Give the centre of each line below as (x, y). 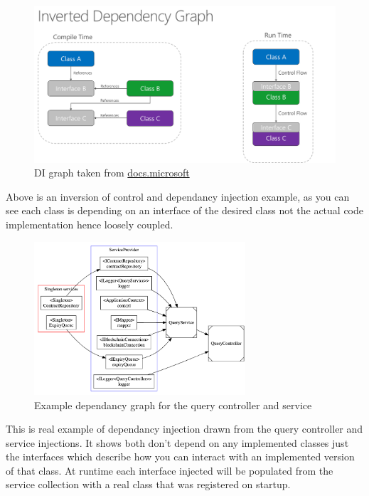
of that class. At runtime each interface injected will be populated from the (170, 470)
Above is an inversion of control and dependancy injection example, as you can (178, 196)
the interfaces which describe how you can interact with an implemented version (180, 457)
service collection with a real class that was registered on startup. (148, 484)
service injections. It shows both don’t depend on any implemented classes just (177, 442)
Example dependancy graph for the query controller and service (173, 405)
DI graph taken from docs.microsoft (112, 173)
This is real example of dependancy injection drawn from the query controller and (184, 429)
